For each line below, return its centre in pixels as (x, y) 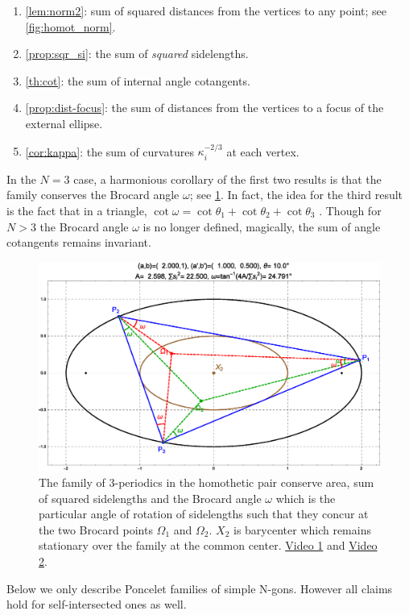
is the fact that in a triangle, (77, 210)
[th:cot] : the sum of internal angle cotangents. (138, 80)
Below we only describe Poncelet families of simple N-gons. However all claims (200, 588)
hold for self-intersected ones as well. (97, 604)
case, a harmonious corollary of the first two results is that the (227, 179)
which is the (306, 498)
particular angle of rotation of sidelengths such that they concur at (204, 514)
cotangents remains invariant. (79, 242)
